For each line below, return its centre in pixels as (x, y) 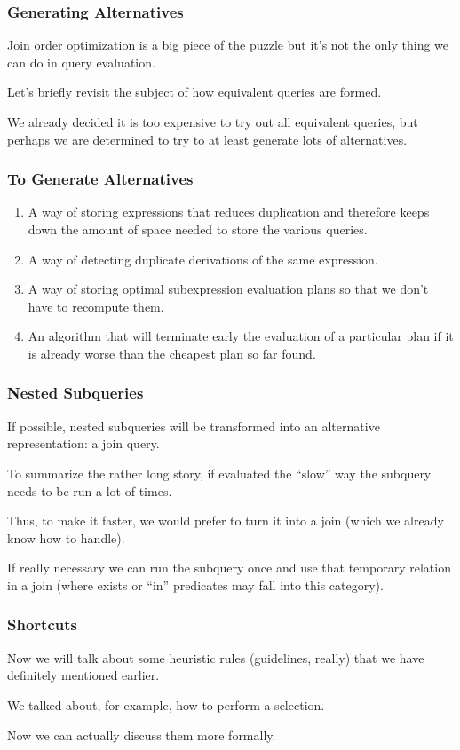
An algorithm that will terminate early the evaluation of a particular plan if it (241, 336)
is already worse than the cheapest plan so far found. (172, 353)
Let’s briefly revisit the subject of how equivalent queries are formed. (194, 92)
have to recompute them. (96, 306)
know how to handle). (66, 537)
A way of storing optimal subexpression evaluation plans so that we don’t (228, 289)
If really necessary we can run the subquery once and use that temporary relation (229, 568)
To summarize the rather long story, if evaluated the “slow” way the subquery (219, 473)
